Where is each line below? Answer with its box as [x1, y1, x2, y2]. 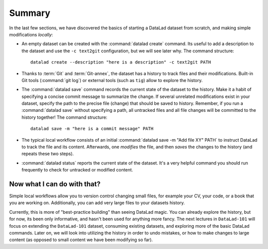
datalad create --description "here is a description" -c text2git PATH [30, 60, 211, 65]
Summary [9, 7, 51, 18]
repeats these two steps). [21, 151, 74, 157]
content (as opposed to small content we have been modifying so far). [9, 237, 153, 243]
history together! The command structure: [21, 114, 108, 120]
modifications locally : [9, 31, 53, 37]
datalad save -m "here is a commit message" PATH [30, 126, 154, 132]
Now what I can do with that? [9, 180, 101, 188]
